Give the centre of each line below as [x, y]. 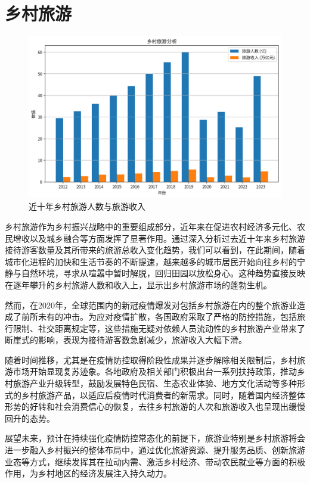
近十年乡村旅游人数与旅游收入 [87, 206]
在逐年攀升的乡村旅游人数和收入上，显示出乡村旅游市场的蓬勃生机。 [138, 284]
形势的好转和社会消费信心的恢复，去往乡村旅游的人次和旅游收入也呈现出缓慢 [155, 406]
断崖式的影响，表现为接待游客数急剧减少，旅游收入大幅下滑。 [126, 340]
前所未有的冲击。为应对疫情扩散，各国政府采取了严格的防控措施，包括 [159, 317]
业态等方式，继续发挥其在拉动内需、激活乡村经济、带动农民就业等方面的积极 [155, 461]
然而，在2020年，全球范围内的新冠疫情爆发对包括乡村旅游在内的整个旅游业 [151, 305]
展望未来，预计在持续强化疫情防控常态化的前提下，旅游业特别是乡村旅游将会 [155, 438]
